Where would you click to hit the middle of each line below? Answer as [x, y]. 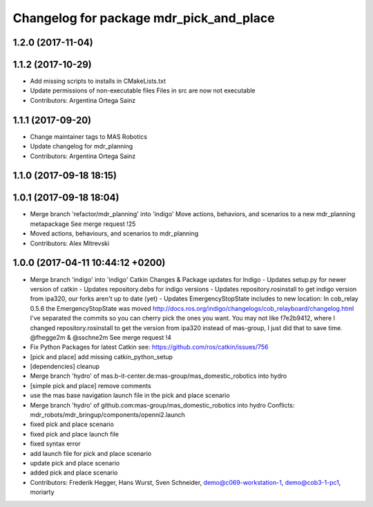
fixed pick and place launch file [74, 434]
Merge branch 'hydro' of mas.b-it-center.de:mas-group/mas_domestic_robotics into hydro [159, 376]
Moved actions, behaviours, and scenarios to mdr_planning [114, 233]
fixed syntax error [55, 444]
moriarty [42, 492]
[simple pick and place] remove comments [90, 385]
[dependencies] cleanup [65, 367]
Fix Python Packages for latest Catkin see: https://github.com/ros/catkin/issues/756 [149, 347]
